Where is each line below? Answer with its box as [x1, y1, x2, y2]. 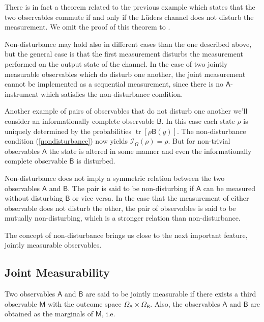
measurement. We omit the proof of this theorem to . [5, 21, 170, 32]
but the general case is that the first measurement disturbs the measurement [5, 48, 243, 59]
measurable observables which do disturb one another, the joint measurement [5, 68, 246, 79]
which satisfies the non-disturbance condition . [41, 88, 183, 99]
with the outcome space [48, 298, 122, 309]
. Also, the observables [150, 298, 220, 309]
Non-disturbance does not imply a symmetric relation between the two [5, 172, 225, 183]
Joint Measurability [5, 264, 110, 280]
